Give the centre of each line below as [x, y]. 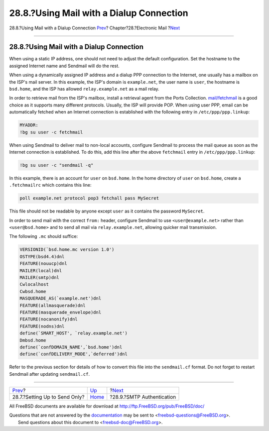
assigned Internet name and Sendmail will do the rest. [64, 66]
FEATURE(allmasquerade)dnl [53, 305]
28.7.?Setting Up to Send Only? [48, 397]
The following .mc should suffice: [44, 236]
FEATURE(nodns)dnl [42, 326]
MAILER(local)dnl [41, 270]
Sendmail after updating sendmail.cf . [50, 374]
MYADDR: [29, 125]
